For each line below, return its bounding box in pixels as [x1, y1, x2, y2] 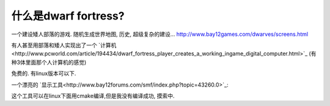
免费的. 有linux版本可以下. [11, 70, 76, 77]
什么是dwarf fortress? [11, 9, 125, 23]
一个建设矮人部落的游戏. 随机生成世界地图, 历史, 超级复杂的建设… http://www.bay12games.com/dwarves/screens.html [11, 30, 309, 38]
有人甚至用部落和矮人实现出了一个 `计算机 [11, 41, 117, 49]
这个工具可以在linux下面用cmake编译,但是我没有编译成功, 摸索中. [11, 92, 175, 99]
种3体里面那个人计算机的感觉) [11, 58, 87, 66]
